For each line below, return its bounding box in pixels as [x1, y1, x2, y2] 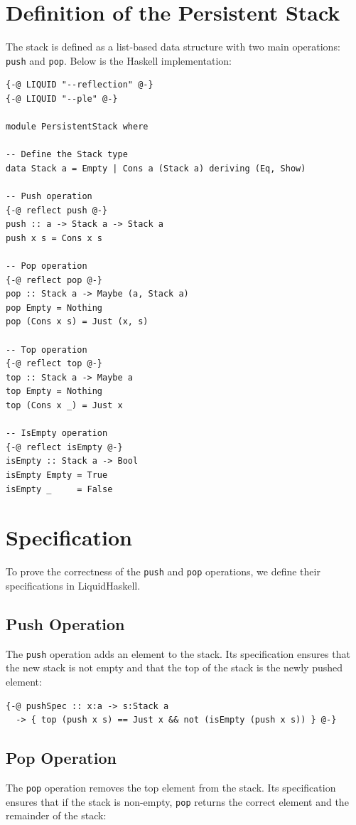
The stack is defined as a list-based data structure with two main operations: [6, 39, 340, 54]
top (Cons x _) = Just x [6, 400, 123, 411]
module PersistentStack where [6, 122, 149, 132]
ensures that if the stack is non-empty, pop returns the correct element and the [6, 794, 349, 809]
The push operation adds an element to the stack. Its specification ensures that [6, 646, 350, 661]
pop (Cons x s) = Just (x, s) [6, 316, 149, 327]
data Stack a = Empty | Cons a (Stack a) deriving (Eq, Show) [6, 163, 306, 174]
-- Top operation [6, 344, 87, 355]
